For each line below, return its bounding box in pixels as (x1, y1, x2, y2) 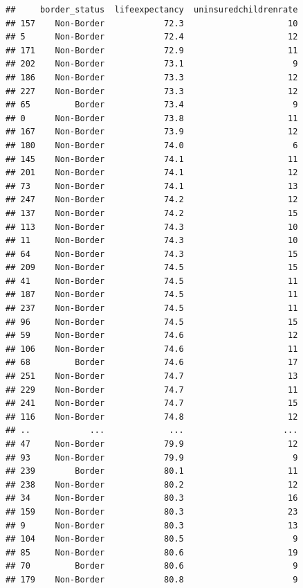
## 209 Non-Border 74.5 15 (6, 262, 298, 273)
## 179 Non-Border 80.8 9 (6, 574, 298, 585)
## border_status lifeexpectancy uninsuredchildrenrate (6, 5, 298, 15)
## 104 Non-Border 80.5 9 (6, 534, 298, 544)
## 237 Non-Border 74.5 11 (6, 303, 298, 314)
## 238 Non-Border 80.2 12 (6, 479, 298, 490)
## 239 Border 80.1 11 (6, 466, 298, 476)
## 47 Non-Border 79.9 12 (6, 439, 298, 449)
